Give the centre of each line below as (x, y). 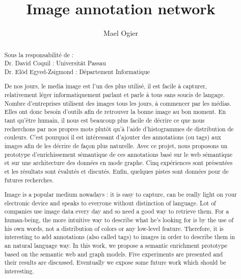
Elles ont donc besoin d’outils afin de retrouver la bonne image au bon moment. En (115, 112)
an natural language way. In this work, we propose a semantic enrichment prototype (116, 246)
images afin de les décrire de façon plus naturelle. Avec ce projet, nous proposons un (116, 145)
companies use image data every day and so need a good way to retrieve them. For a (117, 211)
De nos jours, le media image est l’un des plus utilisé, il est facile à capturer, (106, 86)
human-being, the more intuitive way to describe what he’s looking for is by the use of (119, 220)
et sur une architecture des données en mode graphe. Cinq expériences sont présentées (118, 163)
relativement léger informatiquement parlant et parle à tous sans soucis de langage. (114, 95)
